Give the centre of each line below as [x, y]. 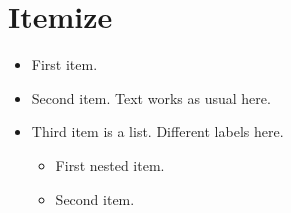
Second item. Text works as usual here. [151, 97]
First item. [64, 64]
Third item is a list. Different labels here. [157, 131]
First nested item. [110, 164]
